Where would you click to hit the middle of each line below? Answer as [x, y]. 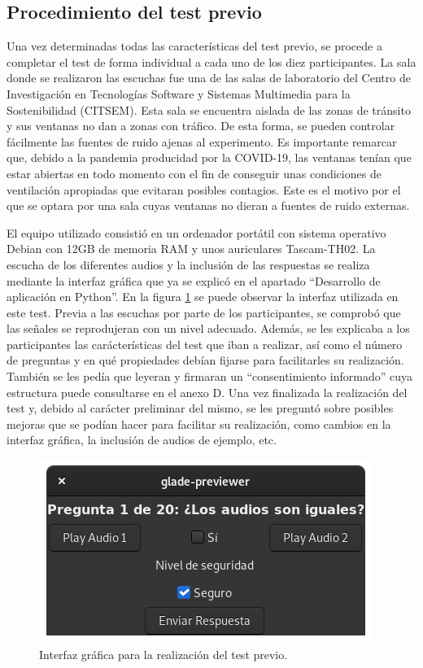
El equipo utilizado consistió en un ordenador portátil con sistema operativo [196, 232]
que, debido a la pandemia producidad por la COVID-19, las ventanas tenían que [209, 157]
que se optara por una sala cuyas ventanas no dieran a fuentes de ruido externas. [208, 205]
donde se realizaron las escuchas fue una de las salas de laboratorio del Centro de [209, 78]
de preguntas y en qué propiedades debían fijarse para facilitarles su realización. [205, 360]
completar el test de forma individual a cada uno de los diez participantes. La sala [211, 61]
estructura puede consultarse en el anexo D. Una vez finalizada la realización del [207, 392]
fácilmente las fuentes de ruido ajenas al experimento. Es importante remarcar [202, 141]
